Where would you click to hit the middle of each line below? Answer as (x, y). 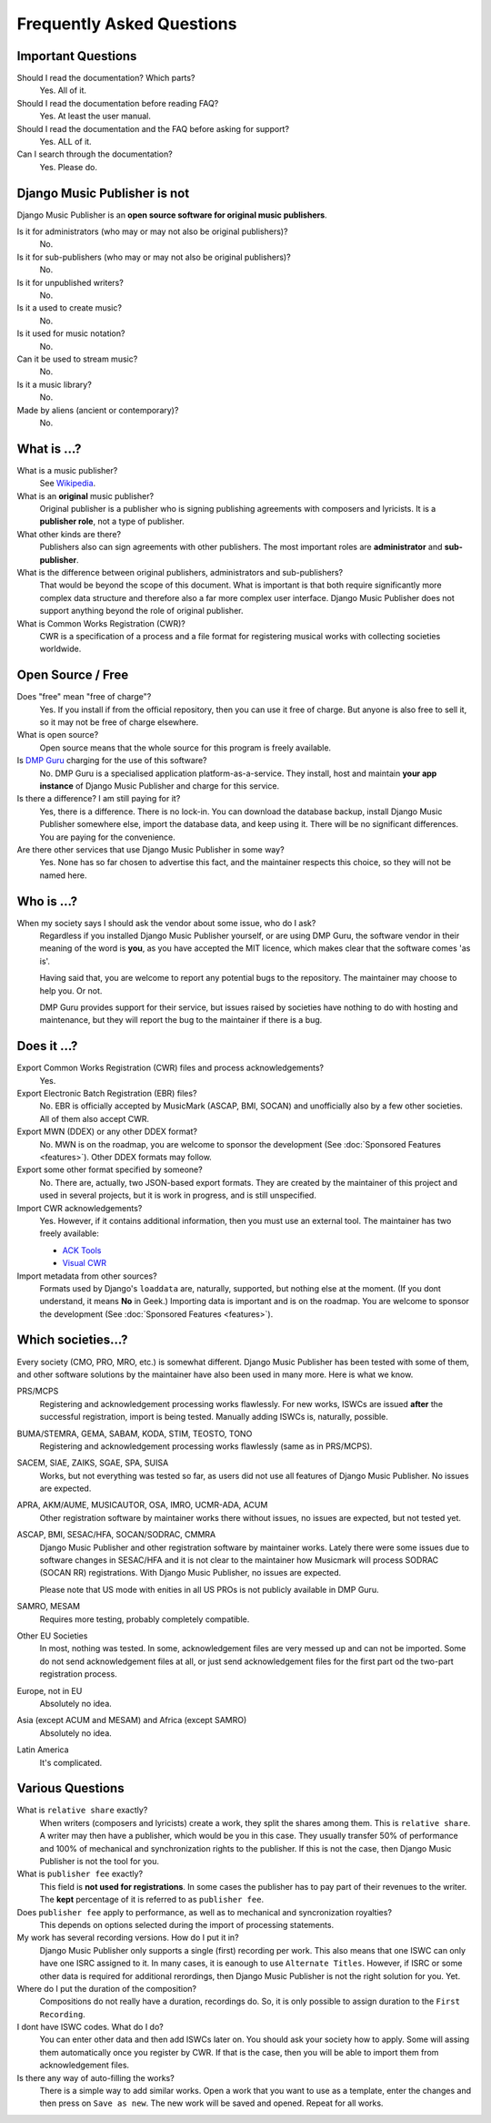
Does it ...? (47, 1046)
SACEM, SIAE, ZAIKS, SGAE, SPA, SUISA (93, 1463)
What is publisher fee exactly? (80, 1874)
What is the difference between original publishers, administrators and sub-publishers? (180, 572)
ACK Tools (82, 1250)
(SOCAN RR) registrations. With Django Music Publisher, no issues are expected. (190, 1573)
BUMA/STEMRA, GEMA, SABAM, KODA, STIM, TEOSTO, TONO (135, 1434)
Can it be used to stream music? (77, 359)
